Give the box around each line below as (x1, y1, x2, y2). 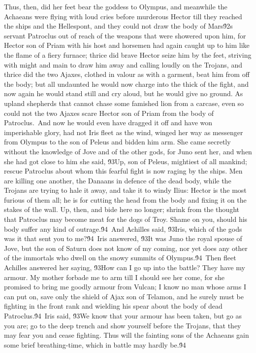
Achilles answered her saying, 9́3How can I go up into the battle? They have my (4, 262, 245, 273)
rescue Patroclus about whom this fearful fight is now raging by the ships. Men (4, 166, 243, 176)
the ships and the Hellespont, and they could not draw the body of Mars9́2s (4, 21, 233, 31)
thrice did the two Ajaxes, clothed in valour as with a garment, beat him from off (4, 69, 250, 79)
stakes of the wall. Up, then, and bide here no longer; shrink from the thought (4, 204, 239, 214)
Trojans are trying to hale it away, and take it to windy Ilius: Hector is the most (4, 185, 247, 195)
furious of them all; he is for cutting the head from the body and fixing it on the (4, 194, 247, 205)
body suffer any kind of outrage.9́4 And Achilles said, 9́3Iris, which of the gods (4, 223, 242, 234)
